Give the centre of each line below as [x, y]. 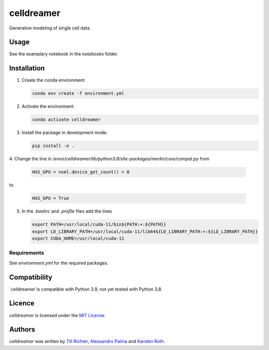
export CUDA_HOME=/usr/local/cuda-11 [78, 238]
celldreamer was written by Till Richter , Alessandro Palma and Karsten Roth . [87, 342]
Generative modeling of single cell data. [50, 28]
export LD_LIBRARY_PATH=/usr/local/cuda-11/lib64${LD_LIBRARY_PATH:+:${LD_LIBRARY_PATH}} [145, 231]
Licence [22, 303]
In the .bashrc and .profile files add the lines [67, 211]
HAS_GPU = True [51, 198]
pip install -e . [53, 146]
